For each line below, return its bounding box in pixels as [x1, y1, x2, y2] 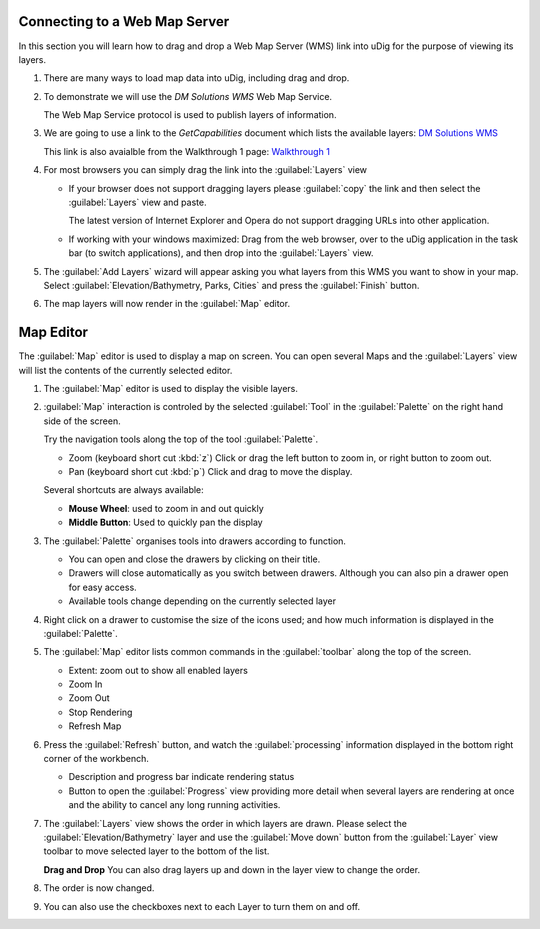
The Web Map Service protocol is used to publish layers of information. [43, 109, 337, 121]
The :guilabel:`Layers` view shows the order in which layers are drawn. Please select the [43, 817, 407, 829]
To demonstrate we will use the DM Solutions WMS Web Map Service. [43, 90, 333, 102]
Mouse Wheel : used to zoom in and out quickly [68, 502, 264, 514]
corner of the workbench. [43, 753, 150, 765]
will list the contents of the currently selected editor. [18, 364, 233, 376]
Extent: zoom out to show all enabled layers [68, 664, 249, 676]
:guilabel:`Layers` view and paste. [68, 196, 207, 209]
